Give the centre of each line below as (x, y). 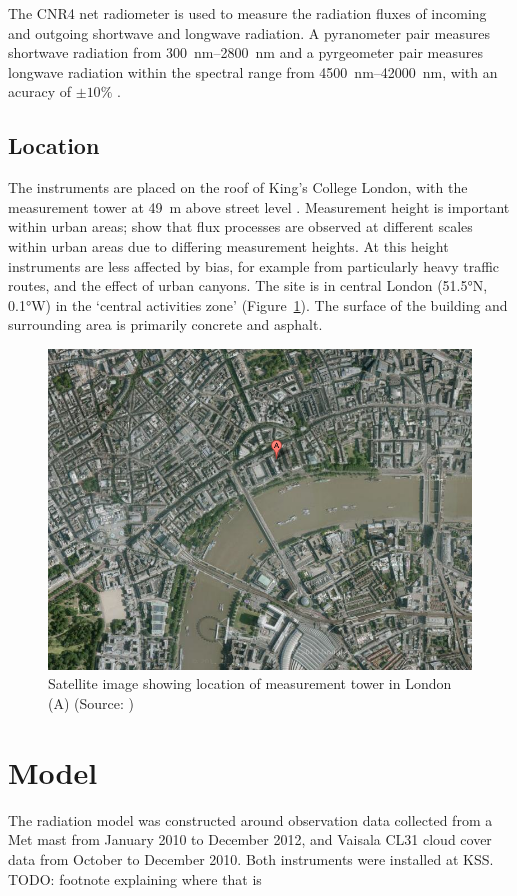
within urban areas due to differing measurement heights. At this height (228, 245)
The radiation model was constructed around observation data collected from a (250, 819)
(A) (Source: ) (91, 703)
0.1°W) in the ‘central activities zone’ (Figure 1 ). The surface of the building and (258, 304)
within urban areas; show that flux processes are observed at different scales (240, 226)
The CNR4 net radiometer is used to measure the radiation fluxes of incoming (247, 13)
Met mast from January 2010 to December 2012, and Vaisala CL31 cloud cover (250, 839)
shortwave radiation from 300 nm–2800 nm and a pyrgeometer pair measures (245, 52)
